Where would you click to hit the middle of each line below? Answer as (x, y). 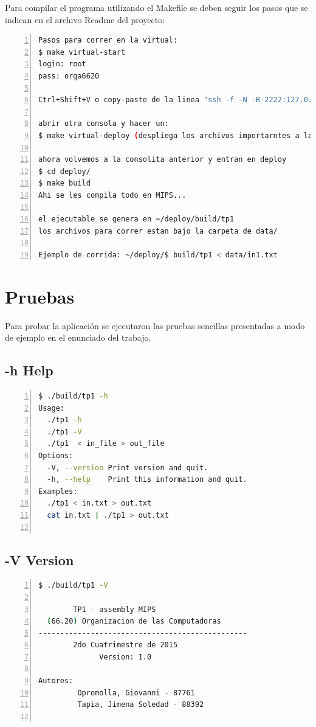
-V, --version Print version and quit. (128, 468)
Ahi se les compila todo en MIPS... (112, 195)
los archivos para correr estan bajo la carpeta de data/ (158, 231)
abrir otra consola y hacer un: (104, 124)
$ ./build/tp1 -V (73, 586)
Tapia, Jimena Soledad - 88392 (141, 705)
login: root (62, 64)
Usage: (51, 408)
